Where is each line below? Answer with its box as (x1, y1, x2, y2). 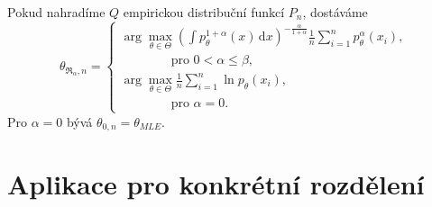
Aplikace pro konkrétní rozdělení (7, 166, 425, 202)
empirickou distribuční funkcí (123, 3, 285, 21)
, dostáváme (302, 3, 368, 21)
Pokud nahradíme (7, 3, 106, 21)
